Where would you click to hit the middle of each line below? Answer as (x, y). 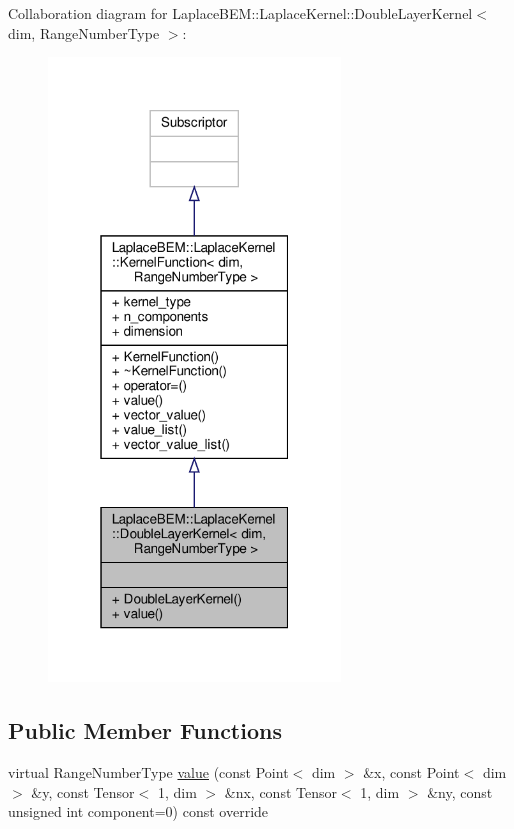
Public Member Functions (145, 730)
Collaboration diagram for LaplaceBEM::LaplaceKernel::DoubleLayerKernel (240, 13)
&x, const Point (411, 771)
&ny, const (460, 791)
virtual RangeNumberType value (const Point (148, 771)
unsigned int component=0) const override (138, 811)
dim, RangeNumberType (84, 32)
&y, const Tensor (83, 791)
